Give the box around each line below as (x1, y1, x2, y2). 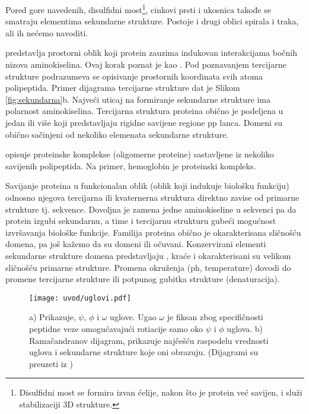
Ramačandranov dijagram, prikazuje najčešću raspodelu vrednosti (29, 334, 269, 346)
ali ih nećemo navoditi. (5, 26, 88, 39)
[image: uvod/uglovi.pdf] (29, 293, 131, 302)
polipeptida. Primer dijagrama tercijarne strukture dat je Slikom (5, 81, 240, 94)
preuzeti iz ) (29, 357, 73, 369)
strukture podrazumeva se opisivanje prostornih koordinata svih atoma (5, 69, 263, 82)
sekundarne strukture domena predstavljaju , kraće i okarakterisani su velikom (5, 249, 291, 261)
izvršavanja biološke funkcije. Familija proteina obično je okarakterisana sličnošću (5, 226, 301, 238)
